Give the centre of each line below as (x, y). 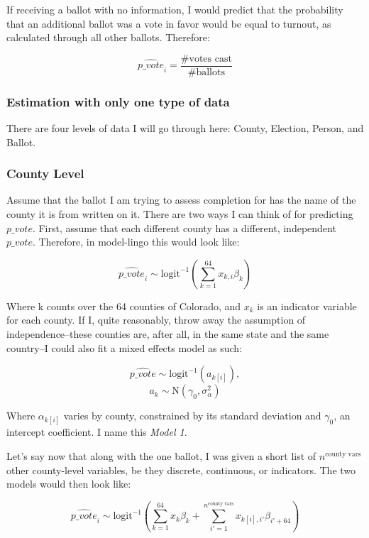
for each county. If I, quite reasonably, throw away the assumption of (156, 320)
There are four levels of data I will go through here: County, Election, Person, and (185, 128)
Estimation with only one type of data (118, 101)
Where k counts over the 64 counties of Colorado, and (124, 306)
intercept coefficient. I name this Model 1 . (97, 432)
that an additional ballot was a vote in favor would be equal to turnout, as (169, 23)
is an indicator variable (307, 306)
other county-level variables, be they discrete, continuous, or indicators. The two (181, 470)
